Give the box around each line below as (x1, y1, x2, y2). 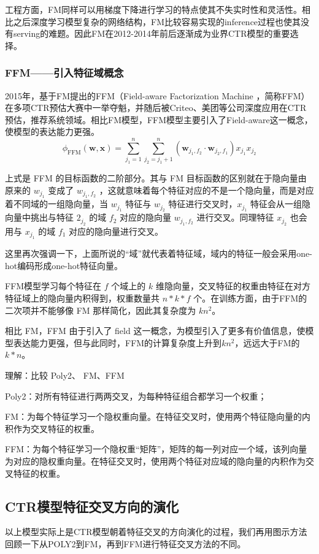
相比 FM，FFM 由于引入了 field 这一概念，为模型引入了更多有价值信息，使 (5, 324, 306, 337)
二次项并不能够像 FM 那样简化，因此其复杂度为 (5, 303, 196, 316)
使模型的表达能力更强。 (5, 125, 99, 138)
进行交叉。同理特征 (196, 211, 274, 224)
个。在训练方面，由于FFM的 (193, 292, 307, 305)
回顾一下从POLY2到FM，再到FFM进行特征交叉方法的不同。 (5, 537, 246, 550)
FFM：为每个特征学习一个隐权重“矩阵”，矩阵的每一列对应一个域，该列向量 (5, 442, 307, 455)
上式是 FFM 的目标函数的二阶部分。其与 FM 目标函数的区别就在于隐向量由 (5, 172, 307, 184)
